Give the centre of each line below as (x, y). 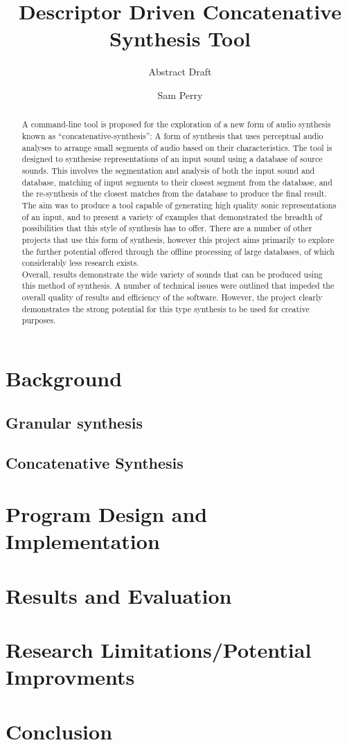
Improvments (70, 677)
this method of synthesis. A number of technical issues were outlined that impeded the (178, 286)
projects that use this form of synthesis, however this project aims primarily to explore (178, 239)
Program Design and (107, 514)
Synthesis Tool (180, 38)
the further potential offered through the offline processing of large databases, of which (178, 251)
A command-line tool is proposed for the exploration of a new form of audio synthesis (176, 124)
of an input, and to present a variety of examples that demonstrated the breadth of (172, 216)
